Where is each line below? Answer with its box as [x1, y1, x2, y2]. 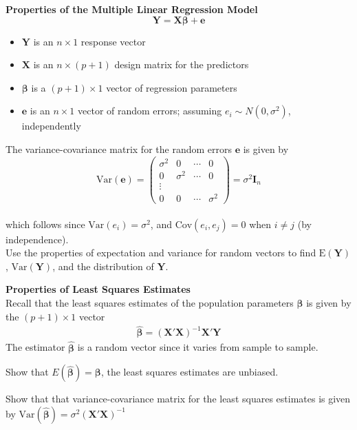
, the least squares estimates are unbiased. [100, 365, 279, 379]
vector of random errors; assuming [78, 103, 222, 118]
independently [21, 119, 81, 133]
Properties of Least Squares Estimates [6, 282, 191, 296]
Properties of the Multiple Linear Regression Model [6, 2, 258, 16]
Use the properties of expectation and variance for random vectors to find [6, 245, 316, 260]
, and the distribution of [52, 258, 154, 273]
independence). [6, 232, 69, 246]
